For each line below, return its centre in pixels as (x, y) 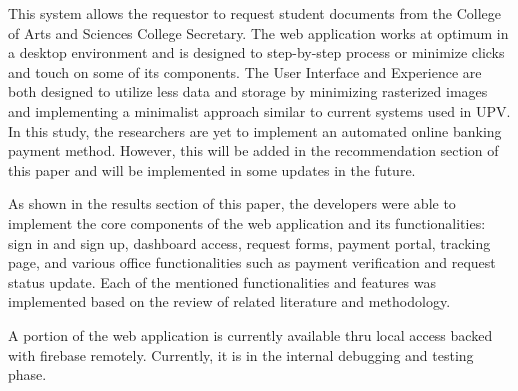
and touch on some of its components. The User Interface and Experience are (245, 71)
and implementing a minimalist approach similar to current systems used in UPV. (259, 110)
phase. (27, 374)
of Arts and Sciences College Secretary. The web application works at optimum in (258, 32)
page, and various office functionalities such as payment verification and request (252, 262)
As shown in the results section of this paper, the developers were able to (232, 203)
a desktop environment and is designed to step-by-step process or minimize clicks (256, 52)
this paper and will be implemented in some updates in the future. (212, 169)
